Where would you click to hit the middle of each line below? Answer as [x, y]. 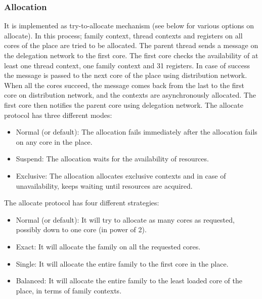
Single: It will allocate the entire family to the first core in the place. [122, 263]
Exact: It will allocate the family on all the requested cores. [108, 246]
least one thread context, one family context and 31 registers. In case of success [127, 65]
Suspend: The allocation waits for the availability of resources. [112, 159]
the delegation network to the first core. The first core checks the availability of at [131, 55]
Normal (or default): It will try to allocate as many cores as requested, [125, 219]
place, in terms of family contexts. [69, 290]
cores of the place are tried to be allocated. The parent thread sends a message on [131, 45]
